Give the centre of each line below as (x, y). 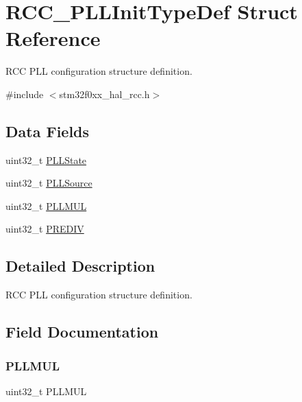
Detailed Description (80, 266)
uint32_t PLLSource (49, 183)
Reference (53, 38)
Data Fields (48, 131)
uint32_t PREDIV (45, 229)
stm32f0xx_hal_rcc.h (104, 94)
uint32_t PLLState (46, 159)
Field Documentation (82, 332)
